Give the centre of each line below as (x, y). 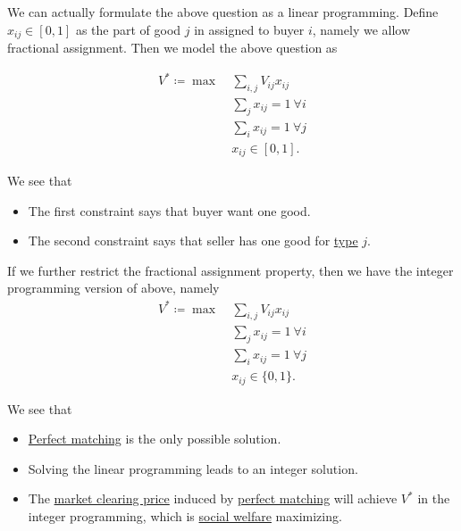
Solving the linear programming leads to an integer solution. (193, 468)
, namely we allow (361, 29)
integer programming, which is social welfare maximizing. (185, 515)
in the (434, 498)
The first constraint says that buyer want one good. (169, 210)
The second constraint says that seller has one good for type (193, 241)
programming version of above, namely (113, 288)
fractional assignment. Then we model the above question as (172, 48)
